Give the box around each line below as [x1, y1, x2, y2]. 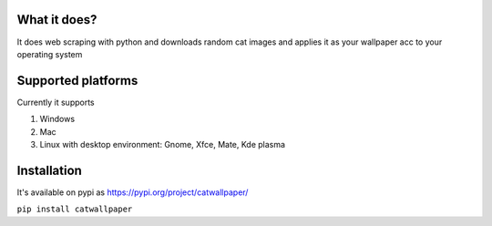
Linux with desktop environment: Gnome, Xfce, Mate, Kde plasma [39, 139, 286, 149]
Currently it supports [16, 97, 95, 108]
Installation [16, 162, 82, 178]
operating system [16, 48, 83, 59]
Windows [39, 114, 76, 125]
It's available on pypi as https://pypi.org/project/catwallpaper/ [16, 187, 249, 198]
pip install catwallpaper [16, 204, 133, 214]
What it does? [16, 12, 97, 27]
